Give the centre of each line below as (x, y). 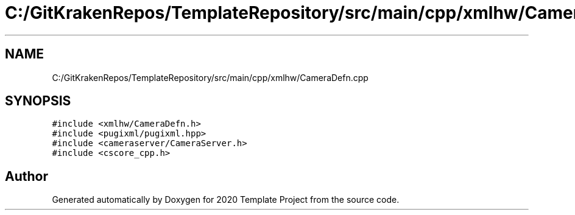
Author (26, 176)
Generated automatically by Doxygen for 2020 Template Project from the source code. (226, 200)
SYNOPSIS (38, 101)
